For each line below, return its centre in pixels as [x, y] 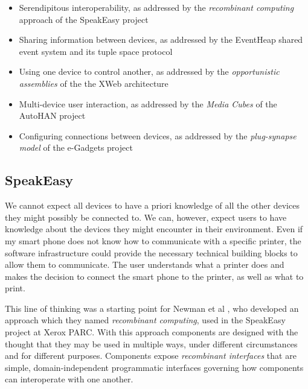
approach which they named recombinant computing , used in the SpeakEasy [145, 320]
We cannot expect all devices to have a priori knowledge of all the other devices [152, 205]
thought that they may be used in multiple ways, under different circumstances [151, 343]
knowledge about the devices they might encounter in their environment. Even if [154, 229]
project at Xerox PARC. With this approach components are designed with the [152, 332]
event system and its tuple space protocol [96, 51]
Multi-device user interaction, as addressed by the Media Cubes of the [148, 103]
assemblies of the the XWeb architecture [94, 83]
